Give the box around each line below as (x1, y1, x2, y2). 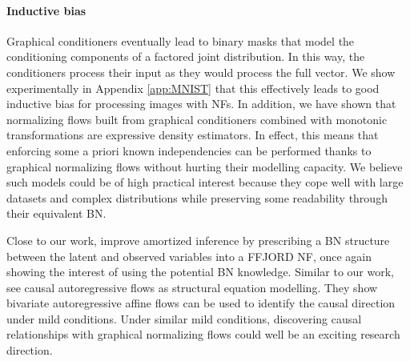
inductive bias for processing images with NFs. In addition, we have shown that (6, 95, 396, 112)
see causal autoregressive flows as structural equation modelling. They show (6, 279, 378, 295)
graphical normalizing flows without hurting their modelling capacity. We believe (6, 158, 403, 174)
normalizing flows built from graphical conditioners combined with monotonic (6, 110, 388, 127)
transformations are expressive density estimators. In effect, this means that (6, 126, 379, 143)
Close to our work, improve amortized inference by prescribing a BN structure (6, 231, 390, 248)
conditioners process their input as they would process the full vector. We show (6, 63, 396, 80)
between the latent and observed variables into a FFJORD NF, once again (6, 247, 372, 264)
